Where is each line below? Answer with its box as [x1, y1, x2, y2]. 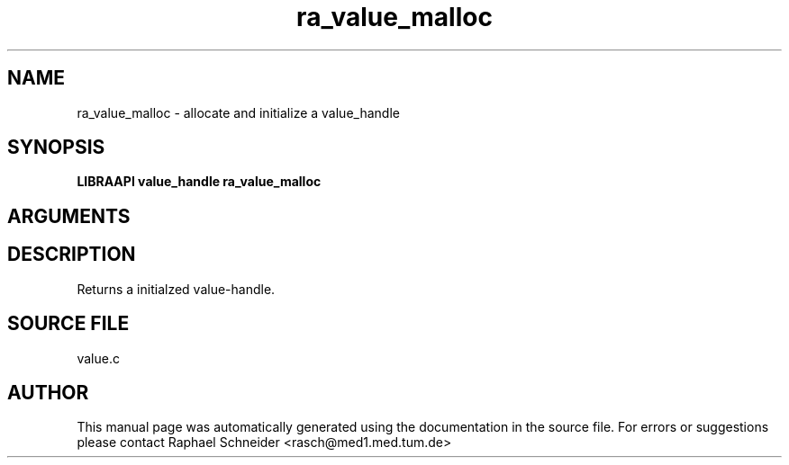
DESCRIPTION [7, 243, 136, 266]
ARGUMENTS [7, 204, 131, 228]
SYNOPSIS [7, 136, 105, 159]
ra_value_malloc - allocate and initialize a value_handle [77, 104, 400, 121]
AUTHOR [7, 380, 89, 404]
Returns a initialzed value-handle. [77, 281, 276, 297]
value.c [77, 350, 120, 366]
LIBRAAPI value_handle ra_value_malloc [77, 174, 322, 190]
